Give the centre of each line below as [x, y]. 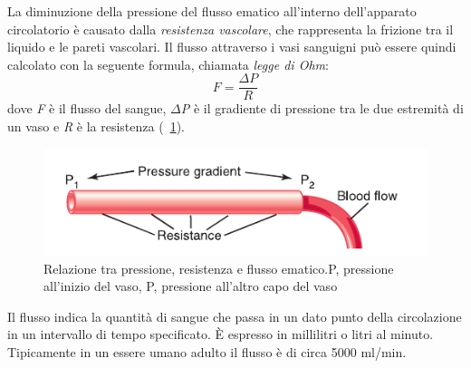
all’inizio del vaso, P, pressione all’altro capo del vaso [191, 286]
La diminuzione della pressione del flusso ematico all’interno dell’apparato [212, 11]
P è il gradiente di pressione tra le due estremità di [322, 108]
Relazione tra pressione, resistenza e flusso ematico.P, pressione [219, 268]
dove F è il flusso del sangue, [87, 108]
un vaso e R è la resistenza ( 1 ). [96, 126]
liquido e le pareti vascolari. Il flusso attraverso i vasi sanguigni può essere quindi [232, 47]
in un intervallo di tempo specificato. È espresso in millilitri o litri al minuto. [221, 334]
